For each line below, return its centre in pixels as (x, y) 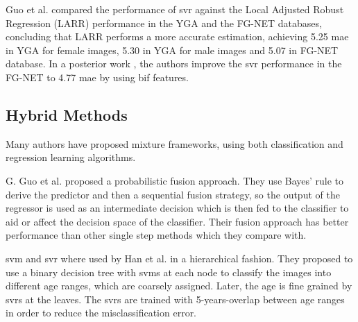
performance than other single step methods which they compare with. (156, 235)
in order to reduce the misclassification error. (101, 313)
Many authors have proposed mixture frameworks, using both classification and (174, 143)
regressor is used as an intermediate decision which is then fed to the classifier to (177, 208)
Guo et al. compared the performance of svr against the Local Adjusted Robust (175, 9)
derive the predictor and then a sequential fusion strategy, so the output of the (173, 194)
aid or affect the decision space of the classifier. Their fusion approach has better (177, 221)
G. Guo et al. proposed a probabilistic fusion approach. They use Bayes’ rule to (175, 180)
